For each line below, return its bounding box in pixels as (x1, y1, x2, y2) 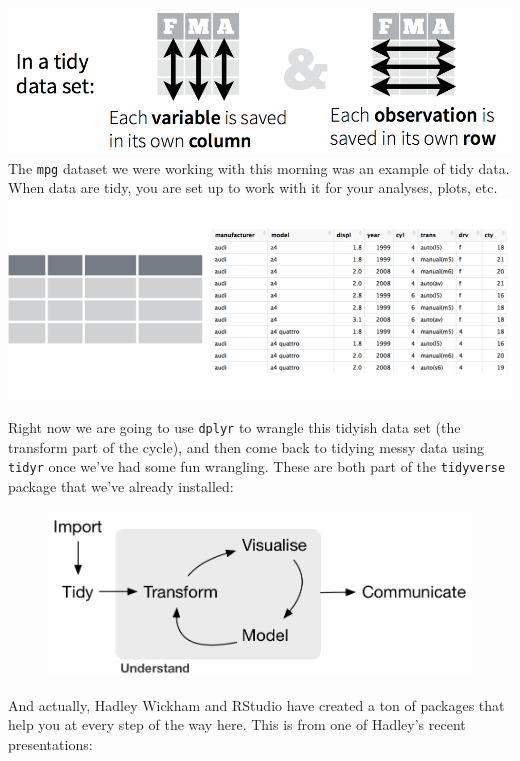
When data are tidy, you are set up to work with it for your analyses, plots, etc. (8, 177, 498, 198)
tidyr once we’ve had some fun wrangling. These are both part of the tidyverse (8, 456, 506, 477)
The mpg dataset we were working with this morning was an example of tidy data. (8, 157, 510, 178)
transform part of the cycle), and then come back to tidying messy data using (8, 436, 485, 457)
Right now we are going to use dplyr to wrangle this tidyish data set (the (8, 417, 461, 438)
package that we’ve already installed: (8, 475, 234, 496)
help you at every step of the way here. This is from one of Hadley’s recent (8, 714, 466, 735)
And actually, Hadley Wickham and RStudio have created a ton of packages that (8, 694, 505, 715)
